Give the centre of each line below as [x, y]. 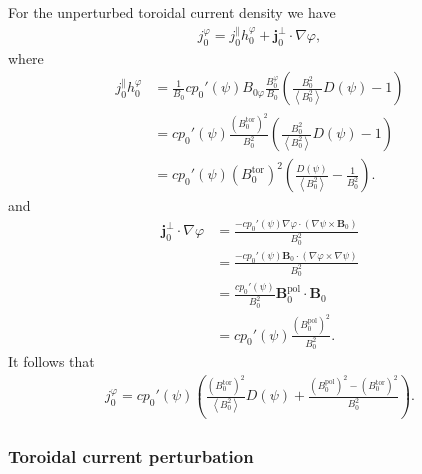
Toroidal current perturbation [131, 456]
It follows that [51, 360]
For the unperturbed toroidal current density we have [172, 12]
